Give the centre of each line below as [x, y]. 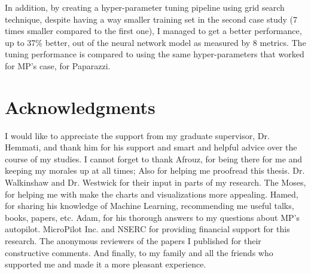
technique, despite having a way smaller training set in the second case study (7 [151, 19]
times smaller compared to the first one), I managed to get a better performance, [153, 31]
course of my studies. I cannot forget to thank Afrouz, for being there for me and [154, 158]
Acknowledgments [80, 107]
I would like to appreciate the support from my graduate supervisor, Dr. [137, 135]
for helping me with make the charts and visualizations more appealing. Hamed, [152, 194]
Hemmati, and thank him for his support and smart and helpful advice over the [151, 147]
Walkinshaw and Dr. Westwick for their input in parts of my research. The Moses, [155, 182]
